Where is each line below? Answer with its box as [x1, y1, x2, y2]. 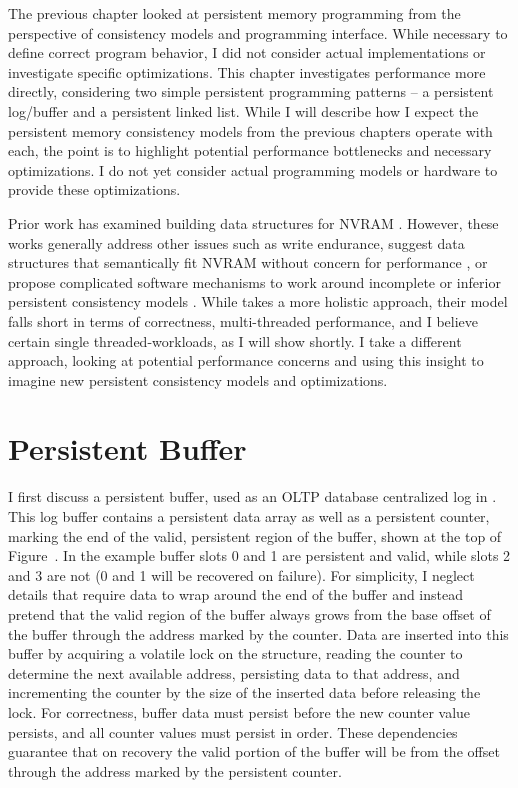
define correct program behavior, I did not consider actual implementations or [8, 42, 486, 63]
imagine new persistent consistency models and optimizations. [8, 369, 388, 390]
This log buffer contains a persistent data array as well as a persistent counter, [8, 506, 490, 526]
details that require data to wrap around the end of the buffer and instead [8, 584, 463, 605]
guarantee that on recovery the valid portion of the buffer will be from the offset [8, 741, 500, 762]
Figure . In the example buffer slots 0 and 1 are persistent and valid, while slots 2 [8, 545, 511, 566]
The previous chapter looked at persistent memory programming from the [8, 3, 461, 23]
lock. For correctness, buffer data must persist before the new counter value [8, 701, 471, 722]
